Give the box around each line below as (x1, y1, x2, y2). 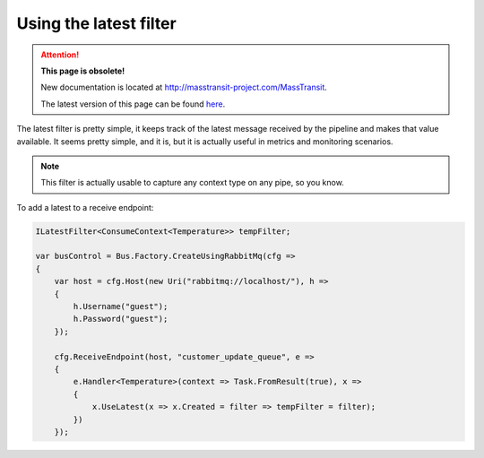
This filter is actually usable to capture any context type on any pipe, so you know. (40, 177, 344, 188)
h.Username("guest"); (73, 301, 169, 311)
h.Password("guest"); (73, 314, 169, 324)
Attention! (40, 49, 80, 60)
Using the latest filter (16, 13, 177, 33)
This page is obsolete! (40, 65, 125, 76)
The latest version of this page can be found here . (40, 99, 226, 109)
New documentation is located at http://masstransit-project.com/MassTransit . (40, 82, 327, 93)
